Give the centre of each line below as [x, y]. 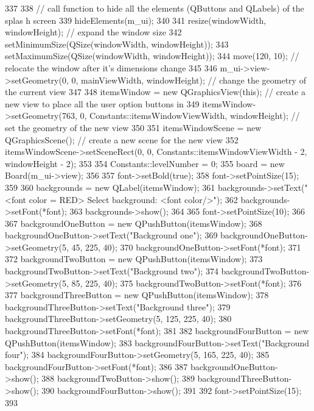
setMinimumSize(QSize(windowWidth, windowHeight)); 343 [117, 44]
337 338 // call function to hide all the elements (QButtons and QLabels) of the [155, 8]
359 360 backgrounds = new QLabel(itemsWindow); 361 [110, 187]
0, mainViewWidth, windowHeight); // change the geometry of [189, 80]
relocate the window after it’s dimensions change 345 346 [111, 67]
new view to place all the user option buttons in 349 [102, 103]
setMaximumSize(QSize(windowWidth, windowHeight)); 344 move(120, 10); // [152, 56]
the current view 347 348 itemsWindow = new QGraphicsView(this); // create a [155, 92]
